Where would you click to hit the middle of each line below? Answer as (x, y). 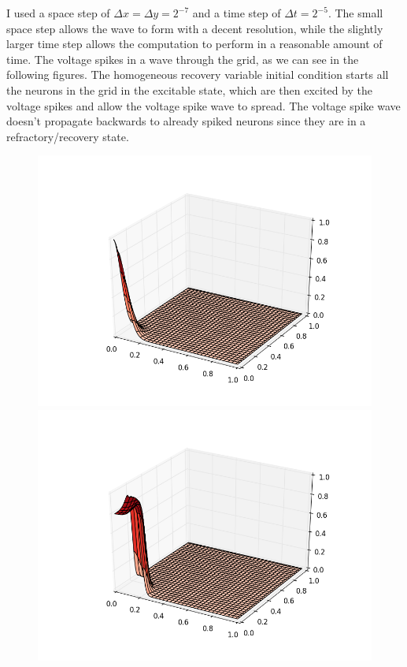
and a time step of (237, 13)
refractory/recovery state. (68, 136)
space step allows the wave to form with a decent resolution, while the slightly (195, 28)
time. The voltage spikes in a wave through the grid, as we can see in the (183, 59)
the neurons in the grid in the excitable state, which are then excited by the (189, 89)
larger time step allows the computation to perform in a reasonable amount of (194, 44)
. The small (355, 13)
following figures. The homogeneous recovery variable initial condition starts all (198, 75)
